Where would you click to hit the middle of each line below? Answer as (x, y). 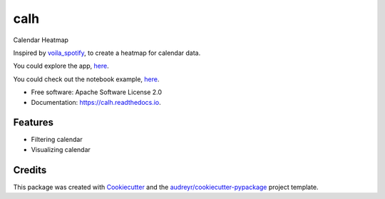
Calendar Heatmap (41, 40)
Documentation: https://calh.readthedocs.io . (96, 102)
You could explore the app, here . (61, 66)
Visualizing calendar (61, 149)
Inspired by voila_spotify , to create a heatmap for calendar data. (107, 53)
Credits (30, 170)
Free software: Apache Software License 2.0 (97, 92)
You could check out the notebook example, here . (86, 79)
